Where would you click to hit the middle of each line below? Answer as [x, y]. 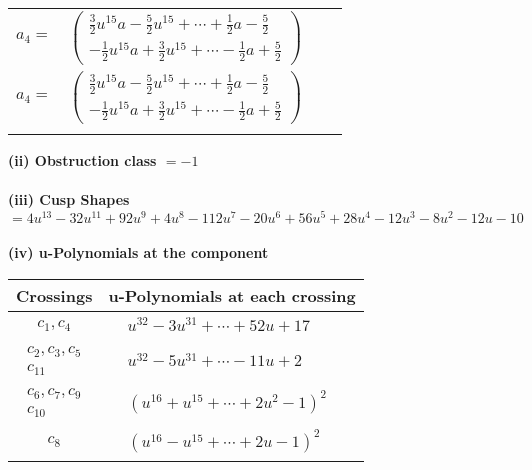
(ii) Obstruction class [82, 159]
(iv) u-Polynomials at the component [138, 252]
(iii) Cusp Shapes [69, 199]
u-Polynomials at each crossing [232, 295]
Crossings [54, 295]
